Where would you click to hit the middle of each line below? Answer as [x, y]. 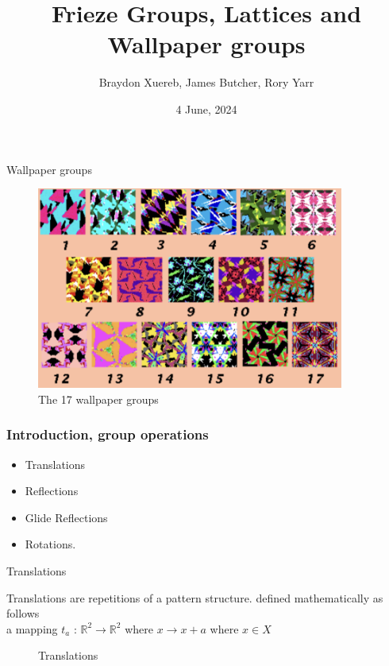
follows [23, 613]
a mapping [32, 628]
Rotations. [50, 544]
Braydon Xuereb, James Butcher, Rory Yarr [206, 82]
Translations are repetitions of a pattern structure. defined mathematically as [195, 597]
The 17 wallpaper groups [98, 399]
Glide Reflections [66, 517]
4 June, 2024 [206, 108]
